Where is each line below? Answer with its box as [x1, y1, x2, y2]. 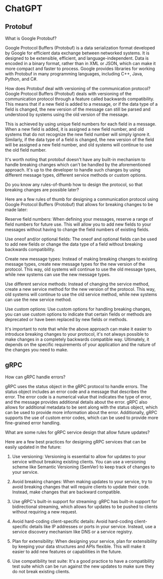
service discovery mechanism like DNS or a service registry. [12, 529, 133, 534]
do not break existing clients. [12, 568, 71, 574]
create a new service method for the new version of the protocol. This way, [5, 286, 156, 292]
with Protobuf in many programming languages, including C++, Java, [5, 71, 144, 76]
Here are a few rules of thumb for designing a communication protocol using [5, 196, 159, 202]
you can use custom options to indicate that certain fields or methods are [5, 311, 152, 317]
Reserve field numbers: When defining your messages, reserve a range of [5, 216, 153, 222]
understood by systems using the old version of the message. [5, 112, 129, 117]
